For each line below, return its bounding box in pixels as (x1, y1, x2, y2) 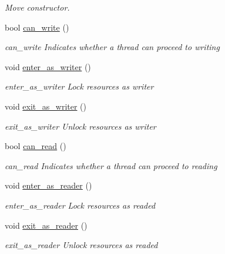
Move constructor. (5, 1, 70, 13)
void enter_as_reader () (5, 179, 92, 192)
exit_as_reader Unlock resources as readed (5, 239, 158, 251)
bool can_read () (5, 140, 66, 152)
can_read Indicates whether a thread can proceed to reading (5, 159, 217, 171)
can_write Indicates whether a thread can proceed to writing (5, 41, 220, 53)
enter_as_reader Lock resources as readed (5, 199, 156, 211)
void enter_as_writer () (5, 60, 91, 72)
